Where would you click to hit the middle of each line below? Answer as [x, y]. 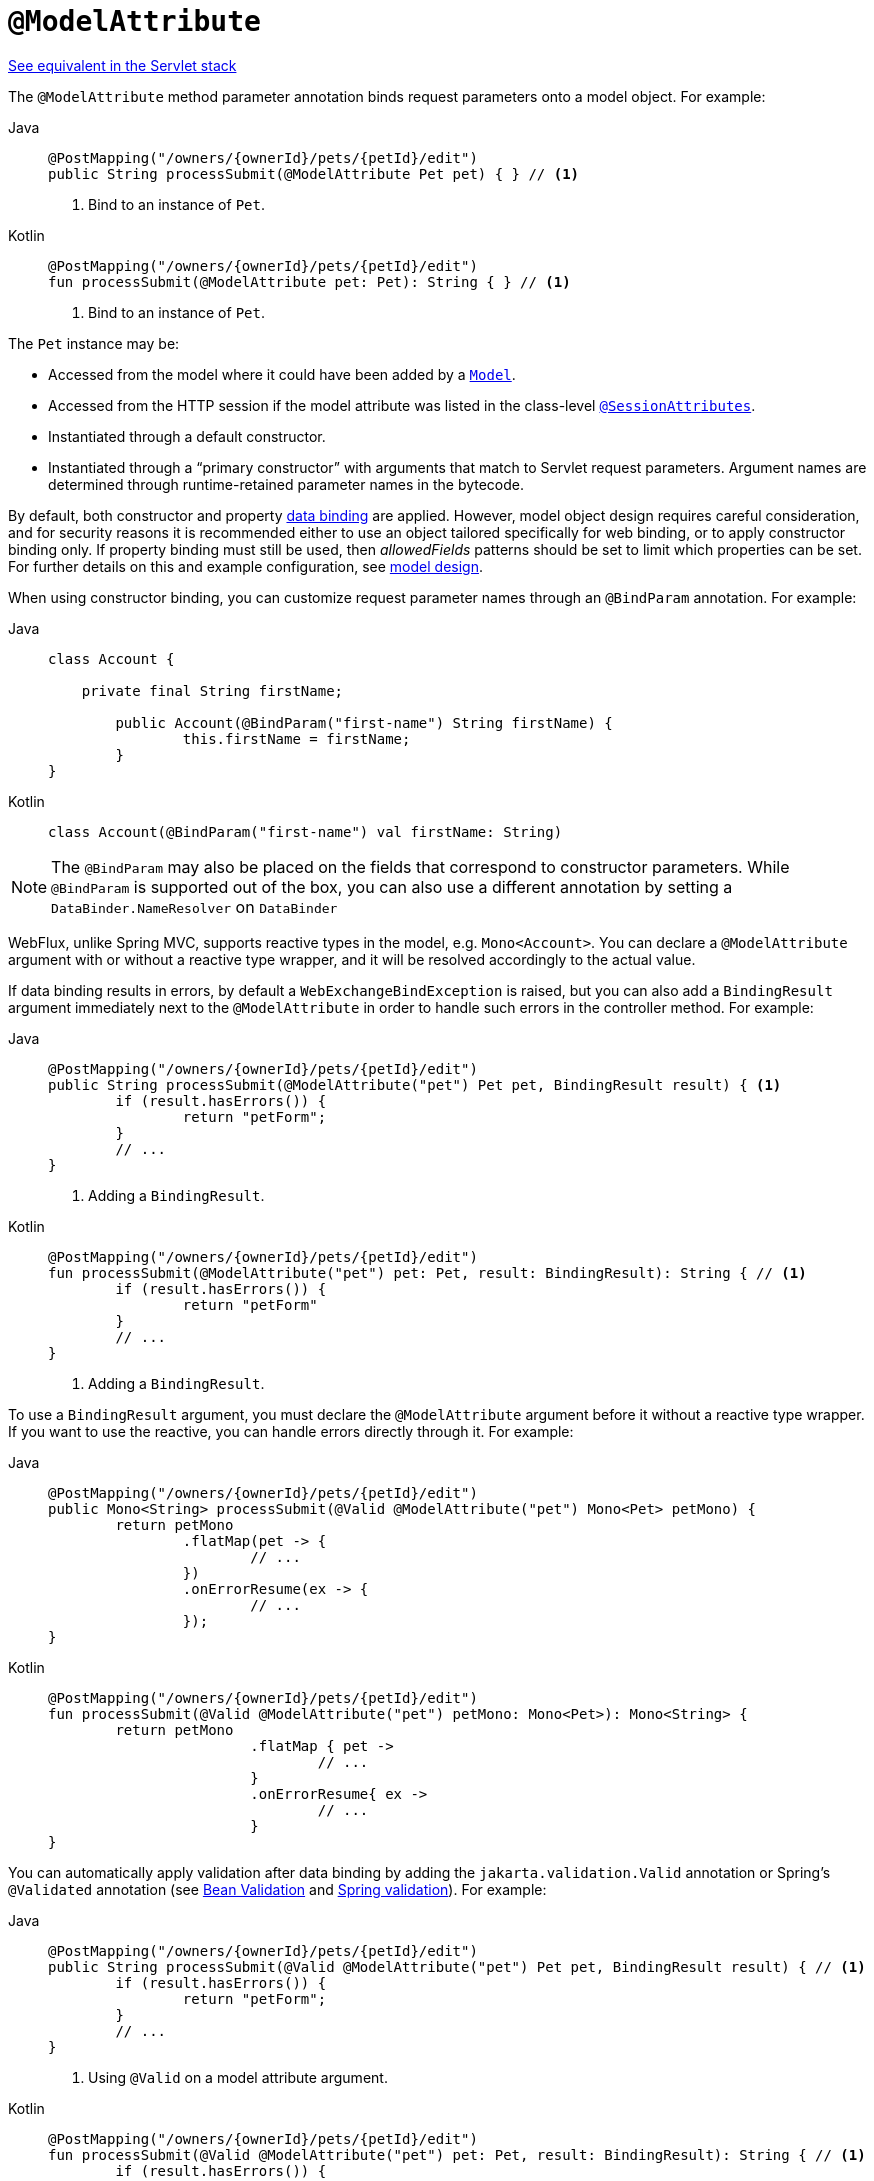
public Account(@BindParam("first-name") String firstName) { [364, 722]
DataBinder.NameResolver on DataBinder [194, 906]
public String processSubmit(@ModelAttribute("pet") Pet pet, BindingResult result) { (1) [415, 1084]
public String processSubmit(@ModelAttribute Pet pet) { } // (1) [314, 173]
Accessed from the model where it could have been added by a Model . [282, 374]
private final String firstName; [212, 690]
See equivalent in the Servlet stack [122, 65]
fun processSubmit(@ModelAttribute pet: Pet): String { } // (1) [309, 281]
